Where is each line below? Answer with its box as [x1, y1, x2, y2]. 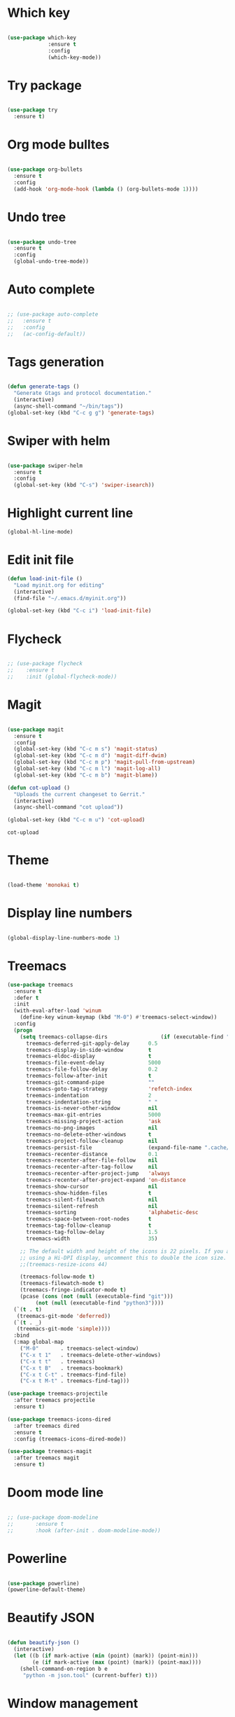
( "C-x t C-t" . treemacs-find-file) [20, 1371, 127, 1378]
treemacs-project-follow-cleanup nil [25, 1137, 158, 1144]
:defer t [13, 994, 39, 1001]
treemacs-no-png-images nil [25, 1125, 158, 1132]
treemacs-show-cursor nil [25, 1183, 158, 1190]
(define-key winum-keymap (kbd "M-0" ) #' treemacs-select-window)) [20, 1014, 218, 1021]
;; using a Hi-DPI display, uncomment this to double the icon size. [20, 1254, 227, 1261]
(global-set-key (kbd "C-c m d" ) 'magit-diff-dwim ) [13, 752, 168, 759]
